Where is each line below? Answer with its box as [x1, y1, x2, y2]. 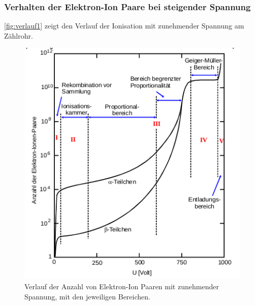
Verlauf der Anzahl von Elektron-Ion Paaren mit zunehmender [24, 281, 219, 291]
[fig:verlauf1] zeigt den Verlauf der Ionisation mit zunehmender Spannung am [4, 20, 244, 31]
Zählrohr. [4, 30, 33, 41]
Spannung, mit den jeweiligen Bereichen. [24, 291, 150, 301]
